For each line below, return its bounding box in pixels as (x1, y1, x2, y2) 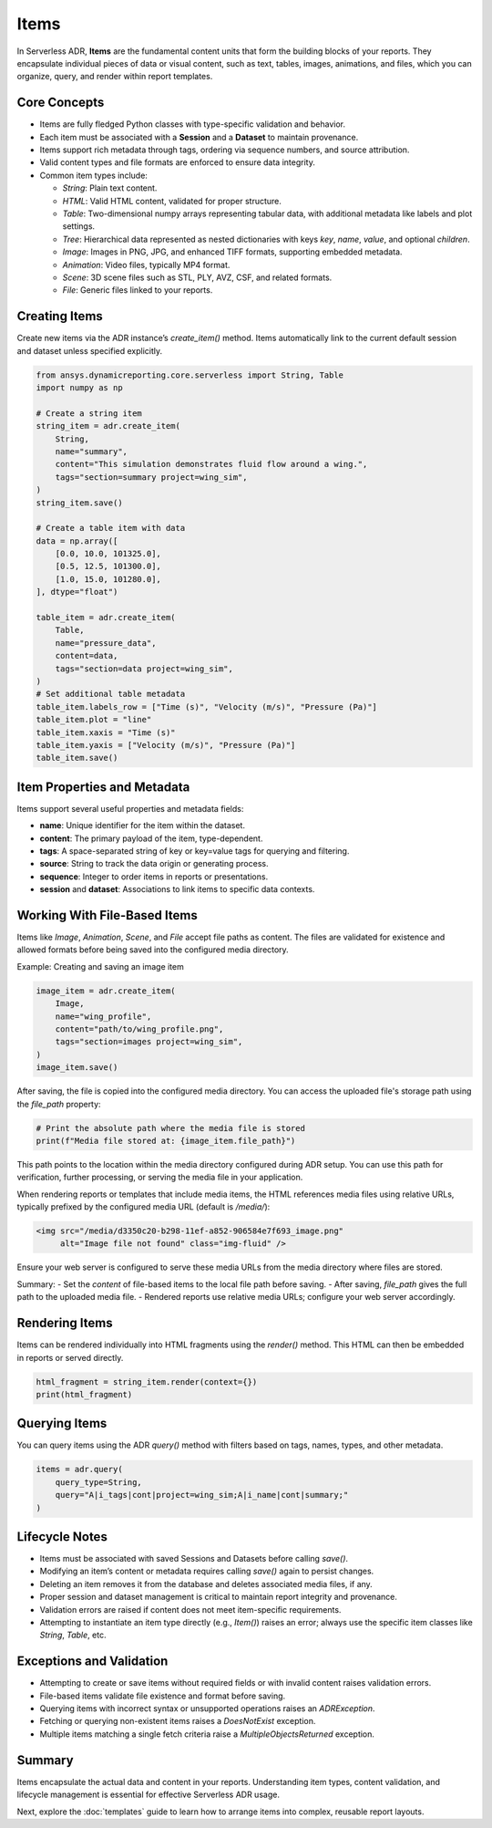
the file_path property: (16, 1098, 101, 1109)
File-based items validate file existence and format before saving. (39, 1690, 286, 1701)
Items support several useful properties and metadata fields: (16, 803, 244, 814)
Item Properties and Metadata (16, 779, 190, 795)
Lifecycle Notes (16, 1529, 108, 1544)
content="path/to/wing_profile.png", (55, 1024, 224, 1034)
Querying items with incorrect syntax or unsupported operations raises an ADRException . (39, 1703, 375, 1714)
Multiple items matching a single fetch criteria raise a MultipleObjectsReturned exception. (39, 1729, 375, 1740)
